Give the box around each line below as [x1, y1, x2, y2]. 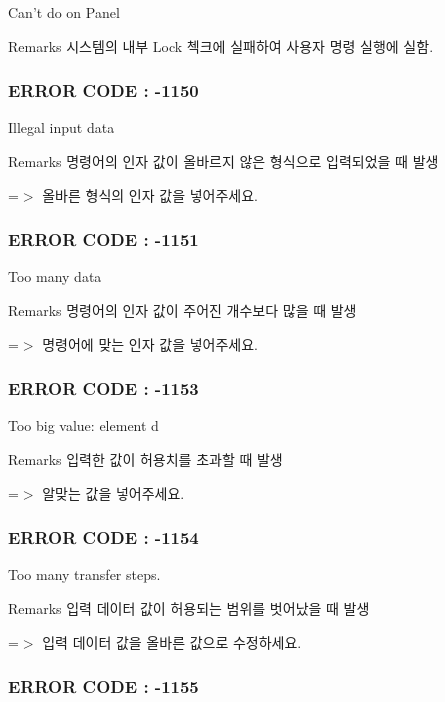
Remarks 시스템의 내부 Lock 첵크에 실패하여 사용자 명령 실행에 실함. [8, 35, 434, 56]
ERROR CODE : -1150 [8, 78, 199, 103]
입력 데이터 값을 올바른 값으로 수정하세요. [42, 631, 302, 652]
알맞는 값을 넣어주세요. [42, 482, 185, 503]
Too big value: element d [8, 415, 159, 436]
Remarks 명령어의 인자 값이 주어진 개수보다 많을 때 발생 [8, 300, 357, 320]
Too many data [8, 266, 102, 287]
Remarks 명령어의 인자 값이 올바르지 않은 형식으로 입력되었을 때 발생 [8, 151, 439, 171]
